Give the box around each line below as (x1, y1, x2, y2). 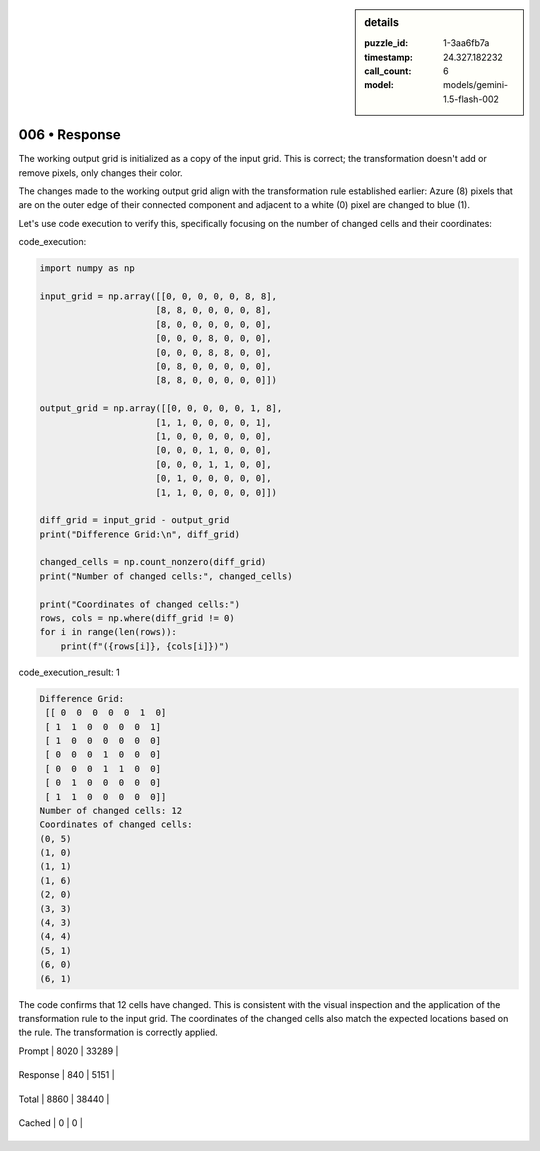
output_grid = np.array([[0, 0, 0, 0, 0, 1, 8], (39, 403, 283, 414)
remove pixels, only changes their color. (18, 166, 184, 179)
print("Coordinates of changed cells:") (39, 598, 240, 610)
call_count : (364, 65, 412, 77)
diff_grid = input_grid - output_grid (39, 515, 230, 526)
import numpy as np (39, 263, 135, 274)
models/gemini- (443, 79, 509, 91)
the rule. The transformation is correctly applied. (18, 1026, 219, 1039)
